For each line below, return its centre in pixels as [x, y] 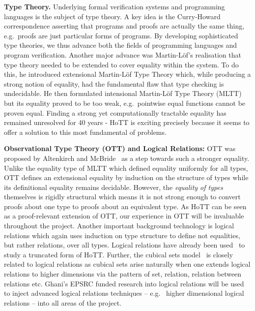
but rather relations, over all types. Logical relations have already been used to [125, 245]
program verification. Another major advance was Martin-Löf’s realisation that [123, 54]
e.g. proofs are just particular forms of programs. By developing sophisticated [121, 35]
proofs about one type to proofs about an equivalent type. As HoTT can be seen [125, 206]
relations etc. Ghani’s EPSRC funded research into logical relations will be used [124, 283]
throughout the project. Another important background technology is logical [119, 226]
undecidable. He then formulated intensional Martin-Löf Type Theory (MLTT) [123, 93]
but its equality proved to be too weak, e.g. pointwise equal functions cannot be [125, 103]
